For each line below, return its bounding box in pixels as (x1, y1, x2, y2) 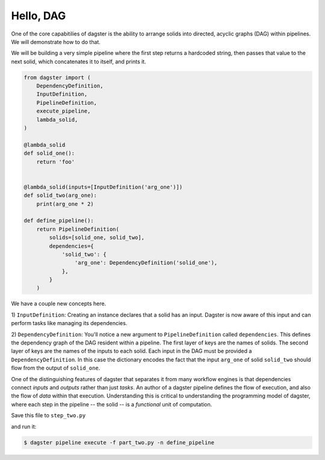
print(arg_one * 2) (36, 200, 94, 207)
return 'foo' (36, 158, 75, 165)
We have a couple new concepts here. (11, 300, 107, 307)
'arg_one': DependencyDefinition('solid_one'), (74, 260, 218, 266)
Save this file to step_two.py (11, 412, 86, 419)
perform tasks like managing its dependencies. (11, 320, 128, 327)
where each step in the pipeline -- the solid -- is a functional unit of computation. (11, 400, 212, 408)
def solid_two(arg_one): (23, 192, 97, 199)
